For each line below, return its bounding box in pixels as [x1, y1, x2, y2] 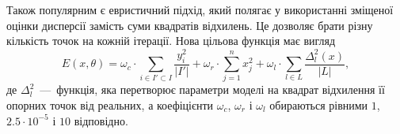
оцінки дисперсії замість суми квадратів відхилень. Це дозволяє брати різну [6, 17, 373, 33]
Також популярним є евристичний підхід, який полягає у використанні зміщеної [6, 2, 394, 17]
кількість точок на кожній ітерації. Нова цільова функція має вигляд [6, 32, 336, 49]
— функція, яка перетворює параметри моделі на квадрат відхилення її [40, 81, 385, 98]
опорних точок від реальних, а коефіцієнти [6, 97, 214, 114]
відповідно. [74, 112, 128, 128]
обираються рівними [269, 97, 368, 114]
